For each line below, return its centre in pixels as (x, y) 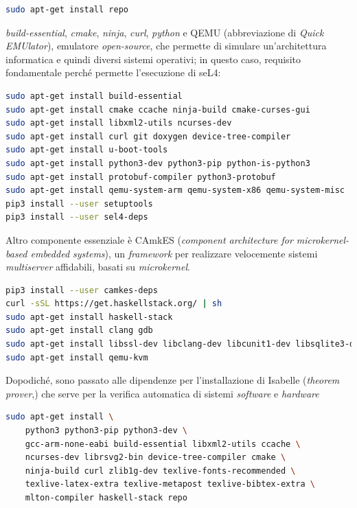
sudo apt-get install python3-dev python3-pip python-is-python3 (158, 163)
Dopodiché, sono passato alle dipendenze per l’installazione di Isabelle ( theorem (173, 380)
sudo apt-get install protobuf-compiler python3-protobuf (141, 177)
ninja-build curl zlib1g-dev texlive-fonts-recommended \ (160, 471)
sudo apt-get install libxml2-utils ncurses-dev (119, 123)
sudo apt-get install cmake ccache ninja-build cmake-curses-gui (158, 109)
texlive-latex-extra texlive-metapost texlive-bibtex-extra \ (170, 484)
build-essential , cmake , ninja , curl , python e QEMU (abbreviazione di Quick (165, 32)
